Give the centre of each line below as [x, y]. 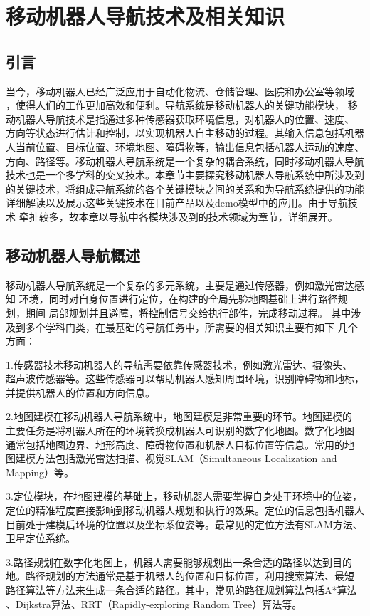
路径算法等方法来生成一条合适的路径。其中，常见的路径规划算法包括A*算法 [181, 590]
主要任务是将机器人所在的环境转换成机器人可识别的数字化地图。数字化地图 [180, 430]
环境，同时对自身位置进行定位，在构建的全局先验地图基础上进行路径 [178, 299]
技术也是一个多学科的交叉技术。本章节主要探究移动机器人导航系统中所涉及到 [185, 175]
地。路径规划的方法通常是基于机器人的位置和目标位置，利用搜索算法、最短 [180, 576]
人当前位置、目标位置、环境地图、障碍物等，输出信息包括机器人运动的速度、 [185, 146]
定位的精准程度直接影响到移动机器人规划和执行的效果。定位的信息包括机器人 [185, 510]
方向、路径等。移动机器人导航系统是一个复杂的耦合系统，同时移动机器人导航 [185, 161]
